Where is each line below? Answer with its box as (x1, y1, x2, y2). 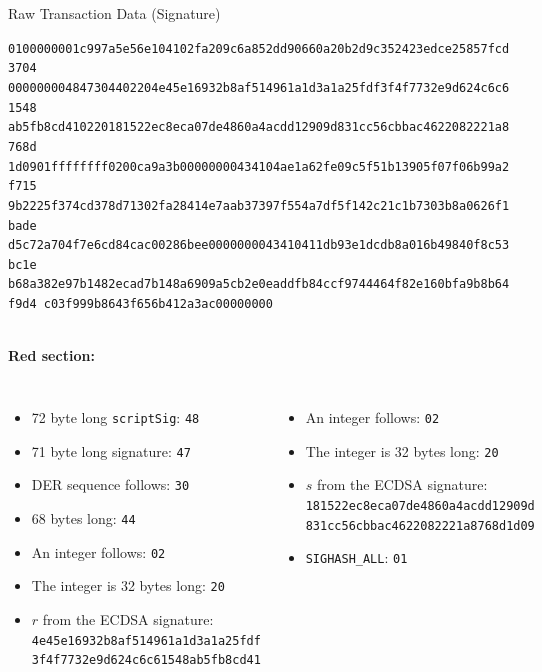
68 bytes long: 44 (31, 507, 136, 528)
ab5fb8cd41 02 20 (8, 120, 109, 135)
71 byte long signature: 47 (31, 440, 191, 461)
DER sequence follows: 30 (31, 474, 190, 495)
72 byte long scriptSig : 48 (31, 406, 200, 427)
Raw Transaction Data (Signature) (8, 3, 221, 23)
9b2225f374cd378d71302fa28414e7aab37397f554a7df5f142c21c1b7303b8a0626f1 (8, 198, 510, 213)
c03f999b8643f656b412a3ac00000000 (43, 297, 273, 312)
